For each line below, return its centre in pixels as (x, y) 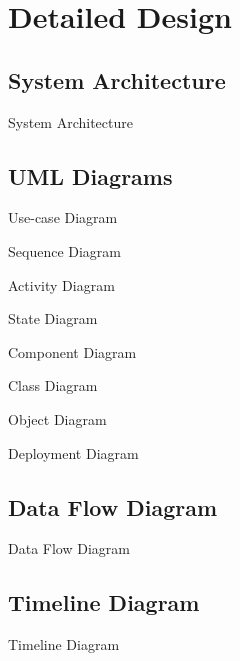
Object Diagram (57, 418)
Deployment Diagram (73, 452)
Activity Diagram (61, 284)
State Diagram (53, 318)
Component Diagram (72, 351)
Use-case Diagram (63, 217)
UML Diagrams (90, 175)
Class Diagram (53, 385)
